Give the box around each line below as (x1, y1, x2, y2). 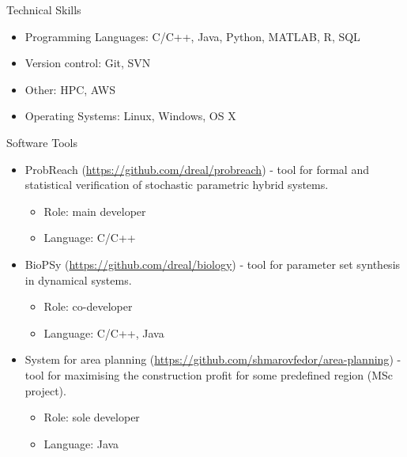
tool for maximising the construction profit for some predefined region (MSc (24, 366, 394, 383)
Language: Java (43, 435, 119, 451)
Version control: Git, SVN (24, 55, 151, 71)
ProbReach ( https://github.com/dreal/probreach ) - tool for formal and (24, 161, 369, 177)
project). (24, 382, 66, 398)
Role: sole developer (43, 409, 140, 425)
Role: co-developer (43, 298, 133, 315)
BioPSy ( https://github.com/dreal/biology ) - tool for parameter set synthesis (24, 255, 401, 272)
